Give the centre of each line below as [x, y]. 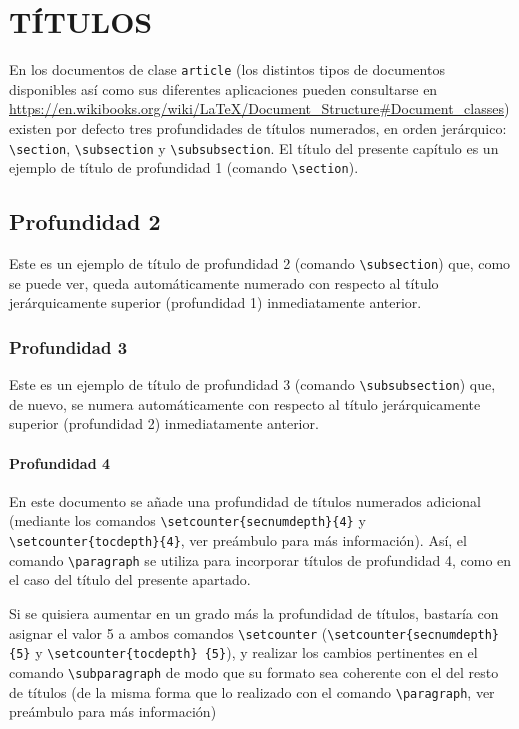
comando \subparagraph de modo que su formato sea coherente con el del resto [254, 671]
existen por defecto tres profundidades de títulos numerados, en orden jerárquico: [258, 127]
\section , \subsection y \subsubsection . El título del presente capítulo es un [254, 147]
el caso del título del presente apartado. [130, 579]
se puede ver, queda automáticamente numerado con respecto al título [224, 282]
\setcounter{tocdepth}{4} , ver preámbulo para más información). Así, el [238, 540]
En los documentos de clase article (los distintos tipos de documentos [227, 69]
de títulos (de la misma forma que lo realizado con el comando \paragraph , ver [252, 691]
